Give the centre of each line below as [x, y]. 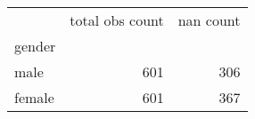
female [34, 97]
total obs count [117, 20]
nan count [209, 20]
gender [35, 46]
